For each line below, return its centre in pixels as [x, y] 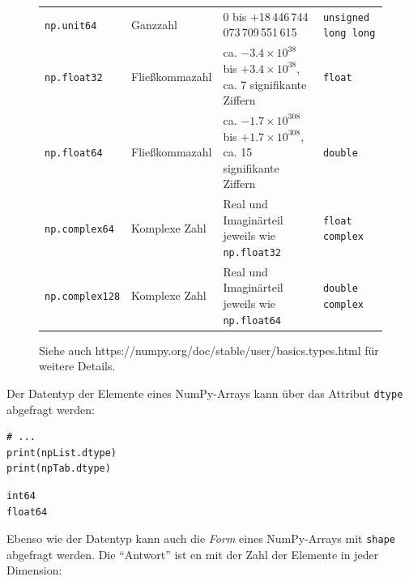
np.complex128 [83, 297]
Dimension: [34, 570]
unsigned [346, 17]
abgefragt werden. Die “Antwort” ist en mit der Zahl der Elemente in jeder [193, 554]
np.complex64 [79, 229]
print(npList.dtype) [62, 453]
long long [349, 34]
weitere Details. [77, 366]
